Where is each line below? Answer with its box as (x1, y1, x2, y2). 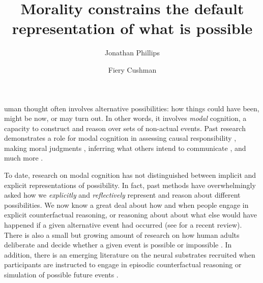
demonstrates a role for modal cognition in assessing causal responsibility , (4, 133, 237, 143)
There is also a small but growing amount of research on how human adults (4, 229, 240, 240)
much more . (4, 152, 43, 163)
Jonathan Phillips (105, 47, 160, 58)
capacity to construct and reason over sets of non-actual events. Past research (4, 122, 246, 133)
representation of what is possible (12, 18, 253, 39)
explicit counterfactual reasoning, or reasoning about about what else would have (4, 209, 257, 220)
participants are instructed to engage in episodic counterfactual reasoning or (4, 259, 242, 270)
